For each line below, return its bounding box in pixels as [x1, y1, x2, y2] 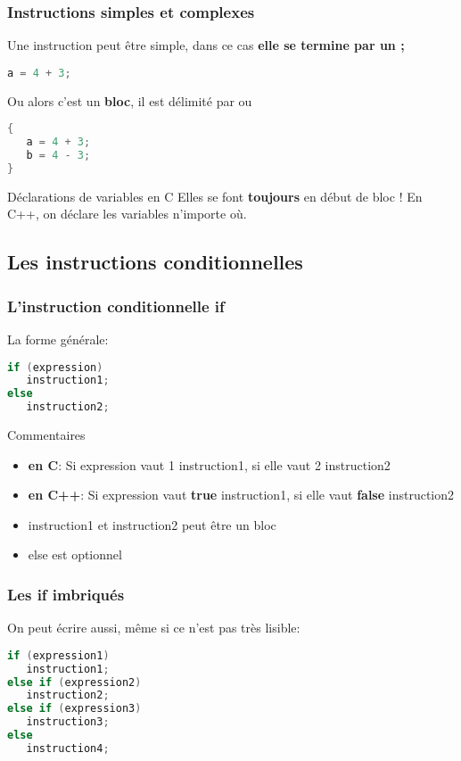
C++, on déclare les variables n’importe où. [7, 204, 247, 223]
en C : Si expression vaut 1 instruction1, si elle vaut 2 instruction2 [28, 455, 391, 474]
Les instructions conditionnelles [7, 248, 303, 276]
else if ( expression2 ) [7, 675, 142, 689]
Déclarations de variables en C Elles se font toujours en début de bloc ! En [7, 186, 423, 205]
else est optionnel [28, 545, 122, 564]
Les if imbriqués [7, 583, 125, 605]
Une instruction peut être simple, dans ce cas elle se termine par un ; [7, 36, 405, 54]
